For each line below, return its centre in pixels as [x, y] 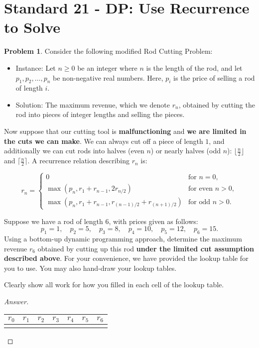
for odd [199, 202]
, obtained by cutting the [217, 104]
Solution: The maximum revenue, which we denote [93, 104]
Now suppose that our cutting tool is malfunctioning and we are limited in [125, 131]
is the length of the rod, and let [194, 67]
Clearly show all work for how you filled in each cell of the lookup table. [114, 285]
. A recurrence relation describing [79, 161]
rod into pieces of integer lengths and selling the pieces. [100, 114]
